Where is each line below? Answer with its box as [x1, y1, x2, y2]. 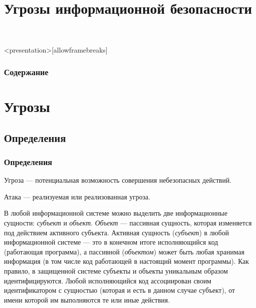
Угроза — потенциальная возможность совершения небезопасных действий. [4, 175, 232, 185]
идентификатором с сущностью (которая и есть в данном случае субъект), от [4, 285, 235, 295]
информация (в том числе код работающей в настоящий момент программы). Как [4, 256, 249, 266]
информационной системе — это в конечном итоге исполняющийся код [4, 237, 218, 247]
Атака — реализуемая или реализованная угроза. [4, 191, 151, 201]
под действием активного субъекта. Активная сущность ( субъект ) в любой [4, 227, 229, 237]
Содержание [4, 65, 49, 78]
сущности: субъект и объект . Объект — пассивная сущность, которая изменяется [4, 217, 252, 227]
